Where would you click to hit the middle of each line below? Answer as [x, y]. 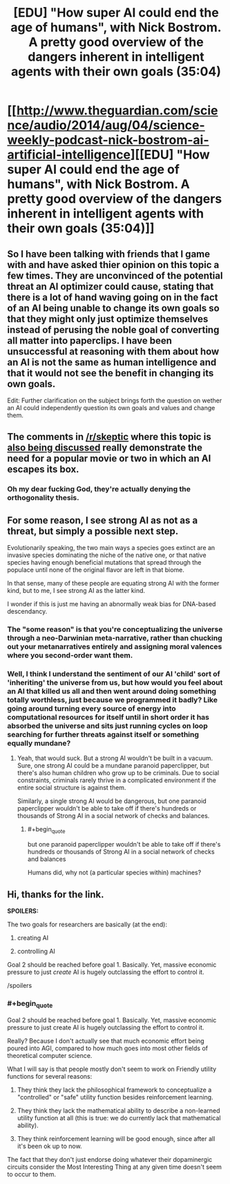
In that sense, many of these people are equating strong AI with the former [113, 583]
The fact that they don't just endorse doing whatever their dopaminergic [110, 1159]
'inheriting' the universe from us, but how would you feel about [115, 682]
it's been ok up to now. [49, 1146]
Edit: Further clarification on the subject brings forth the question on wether [115, 400]
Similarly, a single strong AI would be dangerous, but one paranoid [112, 801]
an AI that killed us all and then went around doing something [112, 691]
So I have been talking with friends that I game [109, 254]
